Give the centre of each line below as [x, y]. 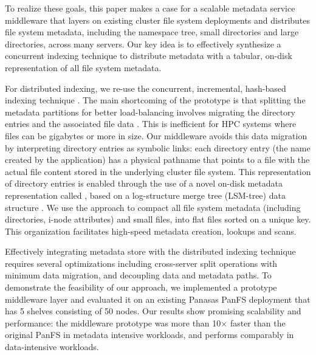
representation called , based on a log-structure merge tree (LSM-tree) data [145, 195]
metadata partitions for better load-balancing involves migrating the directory [150, 112]
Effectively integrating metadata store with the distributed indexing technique [150, 251]
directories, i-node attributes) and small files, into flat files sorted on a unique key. [158, 219]
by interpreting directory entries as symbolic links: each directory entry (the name [158, 147]
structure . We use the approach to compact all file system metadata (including [153, 207]
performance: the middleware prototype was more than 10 [113, 322]
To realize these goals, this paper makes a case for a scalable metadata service [150, 8]
